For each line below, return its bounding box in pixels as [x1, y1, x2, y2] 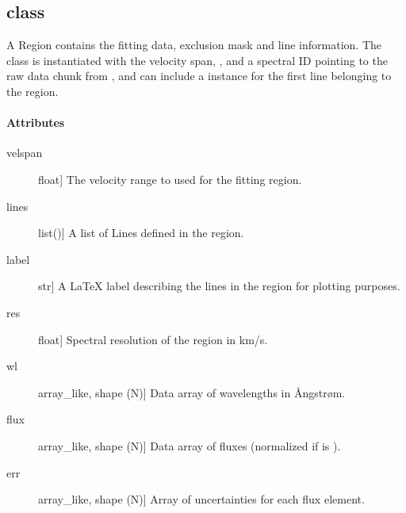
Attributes [6, 114, 65, 131]
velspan [6, 144, 43, 161]
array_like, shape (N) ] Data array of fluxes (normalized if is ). [38, 437, 341, 454]
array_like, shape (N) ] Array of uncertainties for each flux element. [38, 491, 365, 507]
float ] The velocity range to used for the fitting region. [38, 170, 302, 187]
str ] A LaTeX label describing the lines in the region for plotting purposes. [38, 278, 400, 294]
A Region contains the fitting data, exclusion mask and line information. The [6, 36, 381, 53]
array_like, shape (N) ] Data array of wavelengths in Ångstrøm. [38, 384, 346, 400]
